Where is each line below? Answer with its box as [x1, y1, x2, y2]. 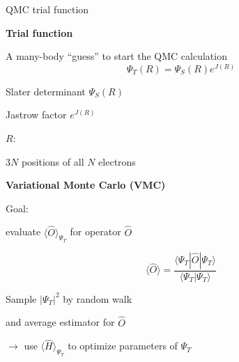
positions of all [21, 154, 84, 168]
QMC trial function [6, 2, 89, 16]
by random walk [63, 291, 132, 306]
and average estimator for [6, 315, 115, 329]
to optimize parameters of [68, 338, 178, 353]
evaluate [6, 224, 41, 239]
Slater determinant [6, 84, 86, 98]
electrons [98, 154, 136, 168]
